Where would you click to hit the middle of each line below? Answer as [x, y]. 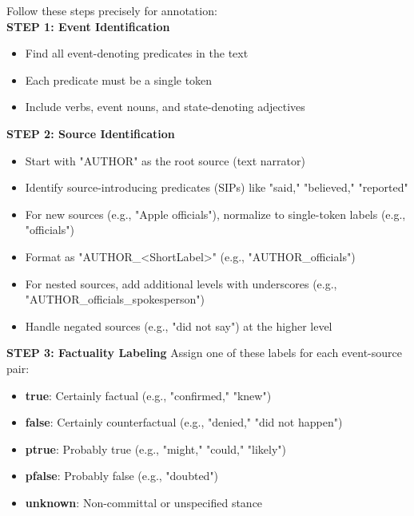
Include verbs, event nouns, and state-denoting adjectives [165, 107]
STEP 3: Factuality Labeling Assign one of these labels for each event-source [204, 353]
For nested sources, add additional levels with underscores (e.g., [181, 283]
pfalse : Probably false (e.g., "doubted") [122, 476]
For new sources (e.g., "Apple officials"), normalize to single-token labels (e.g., [215, 214]
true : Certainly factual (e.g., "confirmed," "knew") [148, 395]
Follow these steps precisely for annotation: [112, 10]
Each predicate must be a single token [119, 79]
